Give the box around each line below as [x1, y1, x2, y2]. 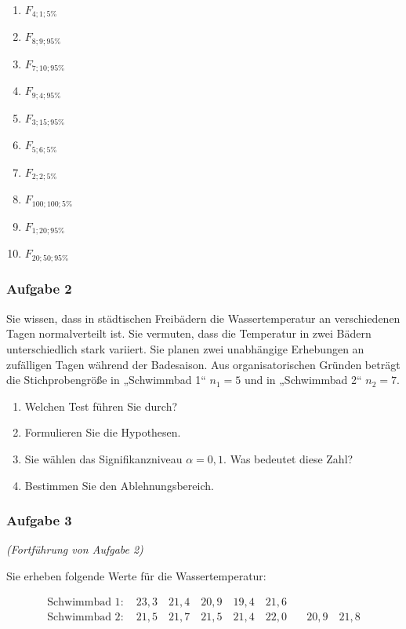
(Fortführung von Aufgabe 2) [6, 541, 143, 558]
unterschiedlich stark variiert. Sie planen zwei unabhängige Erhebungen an [6, 340, 364, 357]
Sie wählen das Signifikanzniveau [24, 450, 183, 466]
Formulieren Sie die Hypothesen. [24, 424, 181, 441]
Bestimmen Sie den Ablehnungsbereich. [24, 477, 214, 493]
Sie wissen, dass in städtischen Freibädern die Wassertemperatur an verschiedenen [6, 309, 401, 326]
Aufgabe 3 [6, 510, 72, 530]
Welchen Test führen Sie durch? [24, 397, 178, 414]
